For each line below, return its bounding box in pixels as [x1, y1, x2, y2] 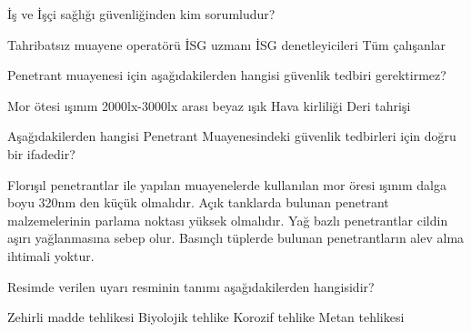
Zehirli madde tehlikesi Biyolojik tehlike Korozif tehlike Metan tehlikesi [7, 307, 405, 327]
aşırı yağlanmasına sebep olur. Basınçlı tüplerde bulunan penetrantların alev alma [7, 228, 465, 247]
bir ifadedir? [7, 144, 75, 163]
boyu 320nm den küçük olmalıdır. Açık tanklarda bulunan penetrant [7, 193, 389, 212]
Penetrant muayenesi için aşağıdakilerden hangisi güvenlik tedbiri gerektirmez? [7, 65, 446, 85]
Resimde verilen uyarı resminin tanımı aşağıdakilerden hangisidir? [7, 277, 375, 296]
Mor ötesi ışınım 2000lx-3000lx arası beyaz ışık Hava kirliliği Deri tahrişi [7, 96, 411, 115]
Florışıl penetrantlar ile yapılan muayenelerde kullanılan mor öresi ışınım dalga [7, 175, 446, 194]
